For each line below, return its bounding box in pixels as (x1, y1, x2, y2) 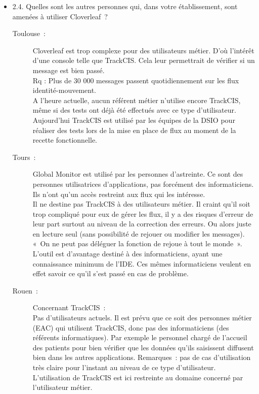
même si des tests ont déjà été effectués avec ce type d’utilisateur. (32, 105, 236, 115)
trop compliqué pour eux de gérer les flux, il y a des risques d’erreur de (32, 208, 253, 219)
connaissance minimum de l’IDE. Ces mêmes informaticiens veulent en (32, 258, 251, 269)
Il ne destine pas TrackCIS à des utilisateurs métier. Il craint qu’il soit (32, 199, 250, 209)
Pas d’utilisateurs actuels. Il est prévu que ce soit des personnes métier (32, 312, 252, 323)
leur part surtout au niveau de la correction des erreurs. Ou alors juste (32, 218, 251, 229)
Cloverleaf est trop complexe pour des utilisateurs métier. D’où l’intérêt (32, 45, 254, 55)
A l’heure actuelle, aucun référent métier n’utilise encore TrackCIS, (32, 94, 241, 105)
